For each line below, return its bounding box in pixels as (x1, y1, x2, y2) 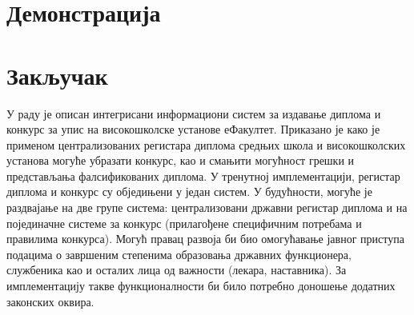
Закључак (6, 58, 108, 91)
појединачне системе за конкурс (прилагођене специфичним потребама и (6, 214, 362, 231)
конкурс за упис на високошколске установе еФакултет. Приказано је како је (6, 121, 380, 138)
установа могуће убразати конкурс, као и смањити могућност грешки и (6, 152, 355, 169)
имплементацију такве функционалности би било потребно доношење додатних (6, 277, 396, 294)
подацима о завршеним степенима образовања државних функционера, (6, 245, 352, 262)
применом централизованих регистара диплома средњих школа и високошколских (6, 136, 406, 153)
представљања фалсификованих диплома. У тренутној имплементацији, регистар (6, 167, 400, 184)
